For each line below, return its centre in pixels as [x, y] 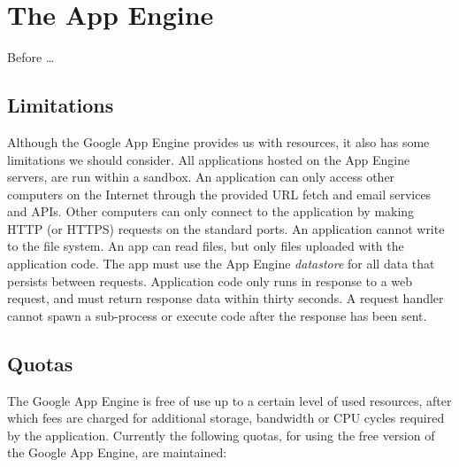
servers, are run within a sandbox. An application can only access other [201, 177]
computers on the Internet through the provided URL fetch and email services [219, 194]
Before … [31, 57]
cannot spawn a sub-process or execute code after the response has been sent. [217, 315]
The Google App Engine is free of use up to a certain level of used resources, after [229, 400]
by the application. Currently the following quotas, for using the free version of [221, 435]
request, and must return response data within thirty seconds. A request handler [226, 298]
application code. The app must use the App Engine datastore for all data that [221, 264]
